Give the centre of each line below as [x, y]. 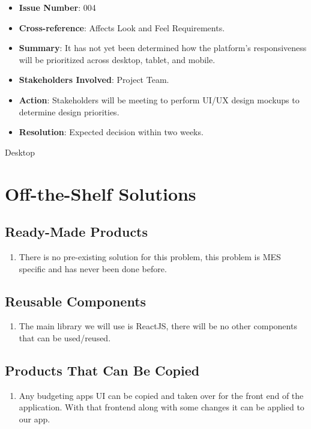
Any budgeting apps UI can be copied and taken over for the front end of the [161, 395]
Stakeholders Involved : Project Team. [94, 80]
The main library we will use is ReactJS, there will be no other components [158, 326]
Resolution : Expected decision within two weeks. [111, 132]
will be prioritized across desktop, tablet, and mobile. [117, 59]
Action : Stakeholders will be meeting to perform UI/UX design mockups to [159, 99]
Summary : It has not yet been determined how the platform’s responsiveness [163, 48]
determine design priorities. [69, 111]
